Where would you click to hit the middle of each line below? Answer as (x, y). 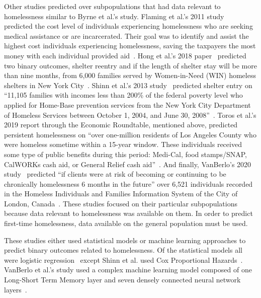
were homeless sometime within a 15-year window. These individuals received (123, 144)
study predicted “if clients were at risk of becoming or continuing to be (115, 174)
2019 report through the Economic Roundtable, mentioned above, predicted (121, 125)
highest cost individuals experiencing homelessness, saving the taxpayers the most (130, 46)
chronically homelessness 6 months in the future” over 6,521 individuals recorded (128, 183)
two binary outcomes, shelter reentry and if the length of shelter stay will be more (130, 65)
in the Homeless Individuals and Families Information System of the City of (121, 194)
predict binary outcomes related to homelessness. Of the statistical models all (123, 250)
